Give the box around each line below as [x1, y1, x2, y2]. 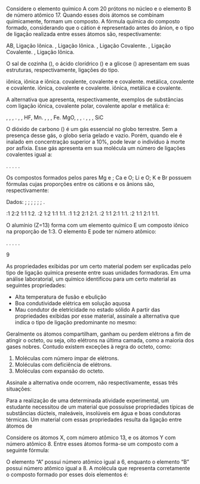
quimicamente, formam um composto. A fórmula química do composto [6, 18, 180, 25]
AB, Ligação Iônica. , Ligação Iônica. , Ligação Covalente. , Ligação [6, 42, 171, 49]
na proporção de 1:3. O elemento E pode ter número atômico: [6, 228, 156, 235]
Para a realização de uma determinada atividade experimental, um [6, 397, 169, 404]
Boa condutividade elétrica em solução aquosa [14, 300, 131, 307]
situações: [6, 385, 32, 392]
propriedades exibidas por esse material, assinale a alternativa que [14, 312, 180, 319]
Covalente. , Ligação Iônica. [6, 48, 75, 56]
